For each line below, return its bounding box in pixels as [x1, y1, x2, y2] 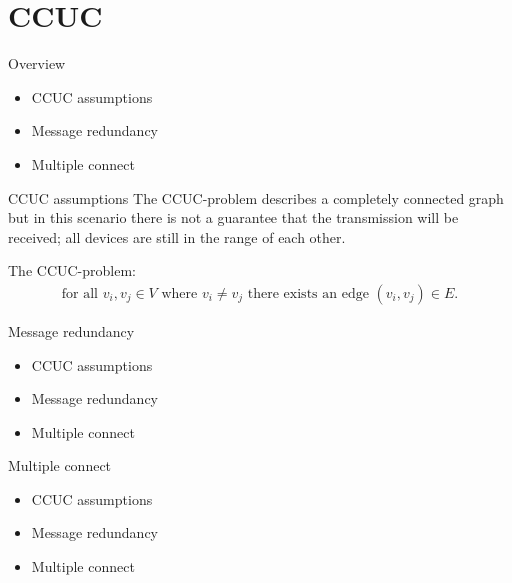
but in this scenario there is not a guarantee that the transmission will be [8, 207, 459, 228]
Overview [8, 53, 66, 74]
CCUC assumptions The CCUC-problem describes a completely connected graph [8, 187, 504, 208]
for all [61, 286, 99, 301]
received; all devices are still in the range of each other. [8, 226, 346, 247]
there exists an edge [247, 286, 369, 301]
